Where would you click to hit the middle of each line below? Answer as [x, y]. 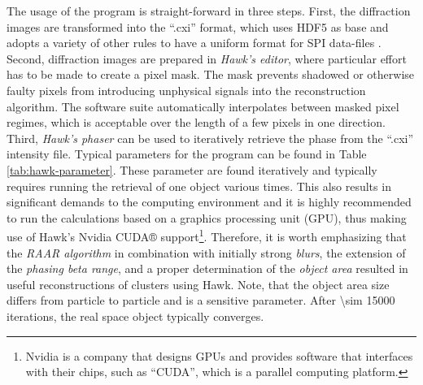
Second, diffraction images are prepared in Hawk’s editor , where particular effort [207, 58]
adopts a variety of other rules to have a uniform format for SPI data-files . [194, 43]
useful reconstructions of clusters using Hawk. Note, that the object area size [198, 284]
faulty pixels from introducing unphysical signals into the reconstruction [186, 90]
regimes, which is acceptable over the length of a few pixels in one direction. [196, 122]
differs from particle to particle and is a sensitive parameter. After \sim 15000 [201, 300]
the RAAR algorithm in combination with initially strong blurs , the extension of [206, 252]
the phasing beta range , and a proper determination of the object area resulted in [207, 268]
